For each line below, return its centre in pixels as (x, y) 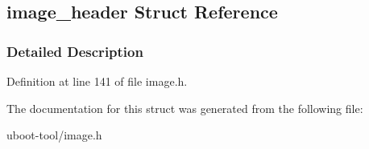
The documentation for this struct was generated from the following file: (185, 108)
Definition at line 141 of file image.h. (97, 81)
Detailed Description (75, 51)
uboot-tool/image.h (54, 135)
